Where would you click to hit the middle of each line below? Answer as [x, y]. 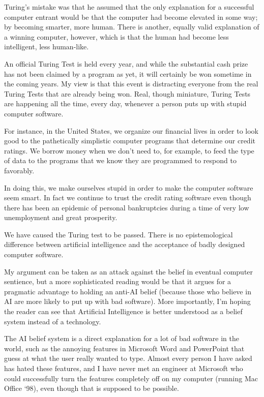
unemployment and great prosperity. [61, 217]
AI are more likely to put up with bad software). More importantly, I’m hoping [127, 301]
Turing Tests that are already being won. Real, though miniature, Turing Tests [127, 93]
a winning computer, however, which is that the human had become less [116, 36]
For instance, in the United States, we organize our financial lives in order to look [131, 130]
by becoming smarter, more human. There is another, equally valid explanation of [132, 27]
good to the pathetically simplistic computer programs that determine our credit [130, 141]
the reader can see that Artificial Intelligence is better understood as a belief [123, 311]
